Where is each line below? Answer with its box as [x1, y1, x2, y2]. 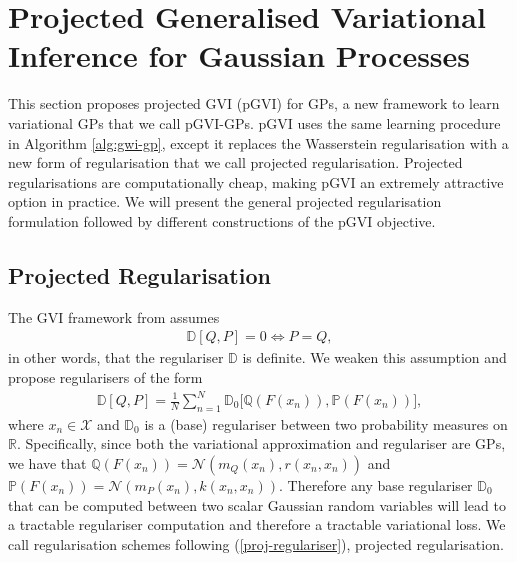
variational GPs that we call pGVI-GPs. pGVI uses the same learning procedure [8, 112, 501, 133]
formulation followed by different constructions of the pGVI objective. [8, 210, 436, 231]
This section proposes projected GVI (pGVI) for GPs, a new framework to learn [8, 93, 500, 114]
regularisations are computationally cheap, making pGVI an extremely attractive [8, 171, 504, 192]
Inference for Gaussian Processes [8, 35, 471, 76]
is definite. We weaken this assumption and [242, 347, 507, 368]
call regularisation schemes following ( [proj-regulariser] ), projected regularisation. [8, 533, 504, 554]
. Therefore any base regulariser [278, 475, 473, 495]
